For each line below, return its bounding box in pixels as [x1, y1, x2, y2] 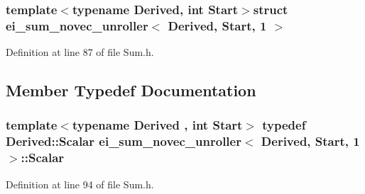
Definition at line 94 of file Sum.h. [6, 176, 154, 191]
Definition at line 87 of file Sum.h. [6, 45, 154, 59]
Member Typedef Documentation [6, 79, 256, 101]
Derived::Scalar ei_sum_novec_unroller [6, 132, 241, 150]
